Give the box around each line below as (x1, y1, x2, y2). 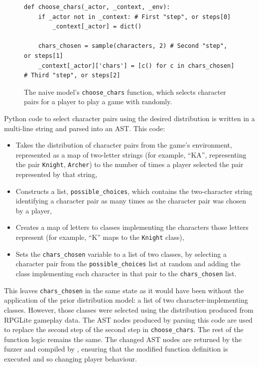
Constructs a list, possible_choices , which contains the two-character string (15, 185, 253, 196)
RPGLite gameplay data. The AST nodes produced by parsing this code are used (4, 314, 253, 325)
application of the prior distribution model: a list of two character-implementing (4, 295, 248, 305)
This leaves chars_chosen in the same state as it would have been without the (4, 285, 244, 295)
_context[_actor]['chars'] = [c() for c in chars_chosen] (38, 62, 235, 69)
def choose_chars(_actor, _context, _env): (24, 3, 170, 10)
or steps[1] (24, 52, 63, 59)
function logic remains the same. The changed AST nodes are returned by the (4, 334, 242, 344)
